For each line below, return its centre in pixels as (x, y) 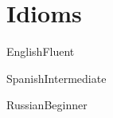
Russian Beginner (47, 105)
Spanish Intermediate (56, 78)
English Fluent (41, 51)
